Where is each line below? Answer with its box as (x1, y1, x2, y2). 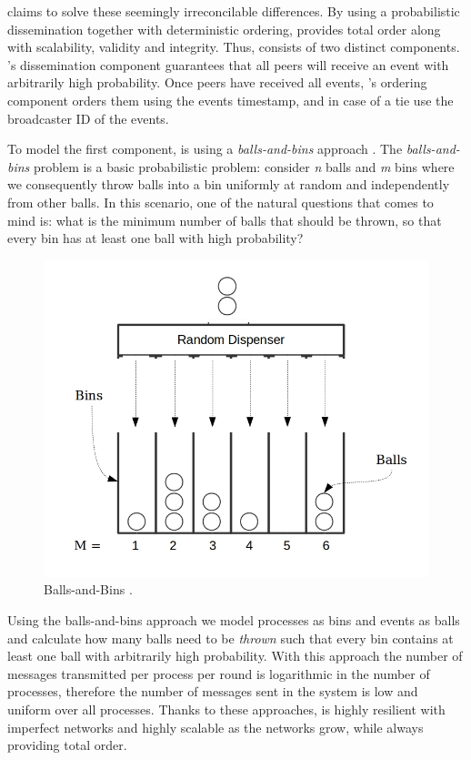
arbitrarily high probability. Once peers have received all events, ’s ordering (7, 73, 427, 92)
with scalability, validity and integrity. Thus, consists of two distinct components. (7, 37, 460, 56)
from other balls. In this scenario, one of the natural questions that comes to (7, 192, 434, 211)
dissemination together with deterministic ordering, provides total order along (7, 19, 441, 38)
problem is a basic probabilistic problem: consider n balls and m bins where (34, 157, 455, 176)
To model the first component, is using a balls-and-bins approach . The (7, 139, 403, 158)
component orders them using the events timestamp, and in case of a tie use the (7, 90, 454, 109)
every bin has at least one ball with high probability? (7, 228, 304, 248)
